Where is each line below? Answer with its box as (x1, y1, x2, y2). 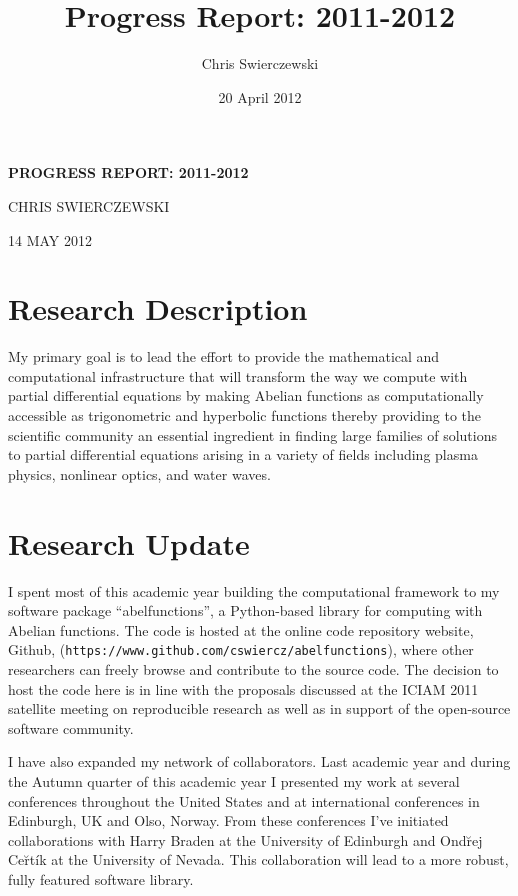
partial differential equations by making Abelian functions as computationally (8, 385, 484, 406)
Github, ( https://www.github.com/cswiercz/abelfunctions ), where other (8, 639, 474, 660)
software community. (8, 717, 134, 738)
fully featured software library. (8, 868, 194, 889)
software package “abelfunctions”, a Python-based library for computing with (8, 600, 483, 621)
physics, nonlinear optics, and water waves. (8, 463, 271, 484)
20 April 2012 (218, 86, 302, 107)
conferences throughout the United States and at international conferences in (8, 790, 480, 811)
